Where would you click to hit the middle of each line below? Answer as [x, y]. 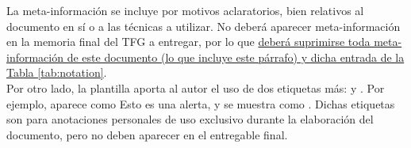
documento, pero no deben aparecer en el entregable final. [147, 134]
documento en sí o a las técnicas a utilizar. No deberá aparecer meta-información [204, 26]
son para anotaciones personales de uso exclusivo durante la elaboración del [190, 119]
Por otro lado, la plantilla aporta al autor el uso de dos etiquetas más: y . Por [196, 87]
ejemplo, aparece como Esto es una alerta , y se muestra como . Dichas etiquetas [201, 103]
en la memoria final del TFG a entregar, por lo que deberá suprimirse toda [188, 42]
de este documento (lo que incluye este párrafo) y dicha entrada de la [236, 57]
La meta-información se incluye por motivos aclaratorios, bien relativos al [185, 10]
